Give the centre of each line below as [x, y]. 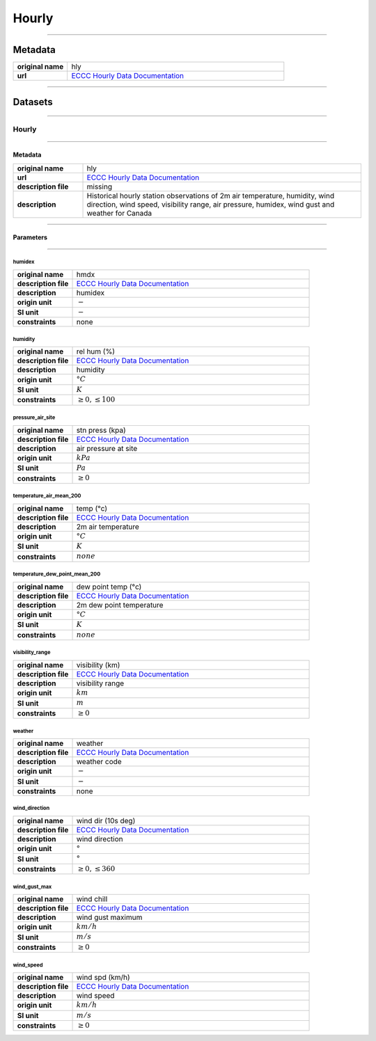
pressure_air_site [34, 418]
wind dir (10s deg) [106, 820]
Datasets [33, 102]
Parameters [30, 237]
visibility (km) [98, 665]
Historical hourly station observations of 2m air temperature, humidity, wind [210, 196]
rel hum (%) [95, 351]
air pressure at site [107, 448]
